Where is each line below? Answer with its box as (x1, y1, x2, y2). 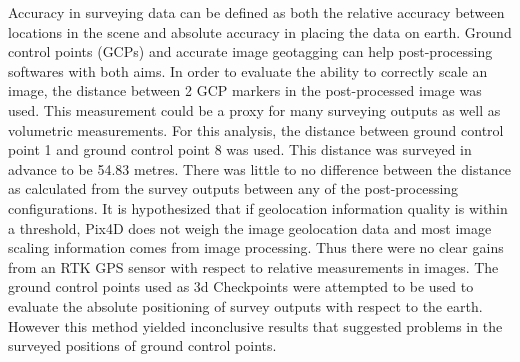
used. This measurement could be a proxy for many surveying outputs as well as (8, 99, 501, 120)
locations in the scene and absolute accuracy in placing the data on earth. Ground (8, 21, 512, 42)
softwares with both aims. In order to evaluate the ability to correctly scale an (8, 60, 488, 81)
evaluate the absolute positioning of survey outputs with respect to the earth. (8, 295, 483, 316)
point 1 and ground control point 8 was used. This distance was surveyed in (8, 139, 472, 160)
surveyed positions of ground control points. (8, 335, 277, 356)
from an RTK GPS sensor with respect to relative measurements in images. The (8, 256, 499, 277)
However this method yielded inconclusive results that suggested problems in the (8, 315, 503, 336)
